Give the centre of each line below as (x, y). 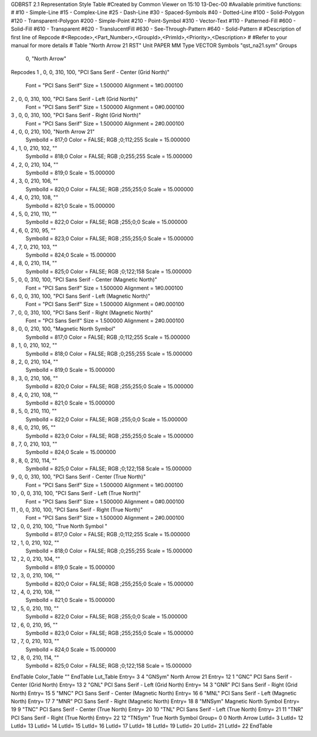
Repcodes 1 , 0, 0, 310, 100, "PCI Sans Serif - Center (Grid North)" (90, 72)
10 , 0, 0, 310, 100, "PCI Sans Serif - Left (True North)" (76, 493)
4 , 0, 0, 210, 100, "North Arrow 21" (53, 132)
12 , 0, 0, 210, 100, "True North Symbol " (59, 526)
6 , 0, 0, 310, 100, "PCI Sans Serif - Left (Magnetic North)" (81, 296)
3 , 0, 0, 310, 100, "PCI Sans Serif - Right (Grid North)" (76, 115)
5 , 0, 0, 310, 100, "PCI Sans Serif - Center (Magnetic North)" (84, 280)
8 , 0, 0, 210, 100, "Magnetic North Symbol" (63, 329)
